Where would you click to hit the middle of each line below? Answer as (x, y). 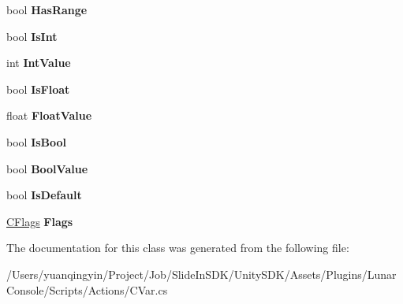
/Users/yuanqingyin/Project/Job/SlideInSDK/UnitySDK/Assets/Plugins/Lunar (201, 274)
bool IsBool (37, 141)
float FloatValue (49, 115)
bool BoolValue (47, 168)
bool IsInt (32, 36)
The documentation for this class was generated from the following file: (178, 248)
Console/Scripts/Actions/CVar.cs (87, 289)
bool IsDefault (44, 195)
